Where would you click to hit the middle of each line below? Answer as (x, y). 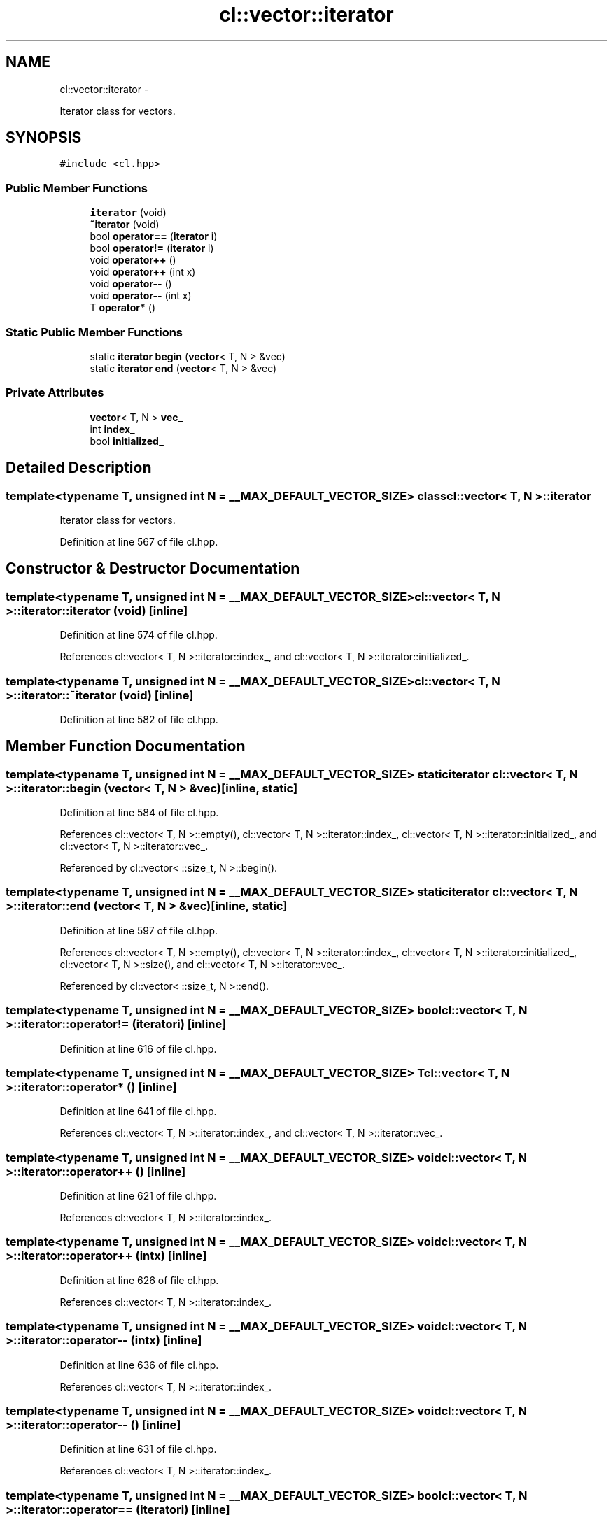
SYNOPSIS (44, 138)
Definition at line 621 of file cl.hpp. (138, 1196)
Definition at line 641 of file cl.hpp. (138, 1111)
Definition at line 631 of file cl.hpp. (138, 1449)
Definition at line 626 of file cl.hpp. (139, 1280)
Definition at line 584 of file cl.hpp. (139, 813)
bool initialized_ (127, 441)
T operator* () (123, 308)
